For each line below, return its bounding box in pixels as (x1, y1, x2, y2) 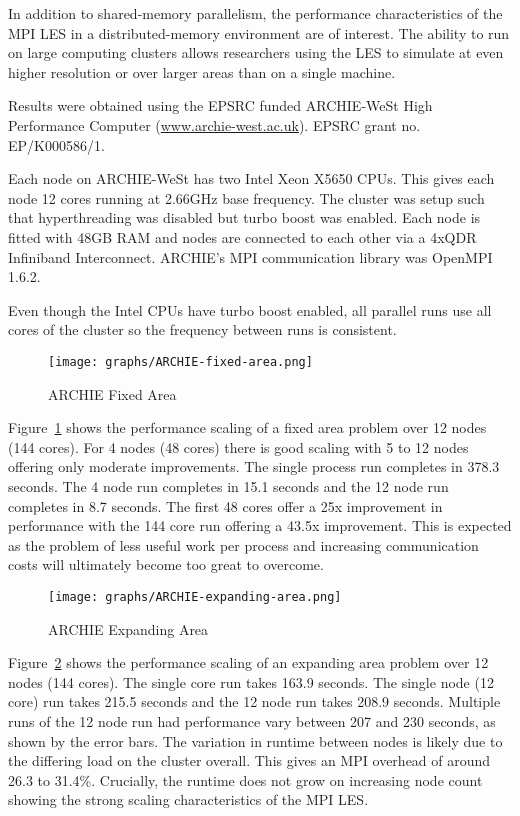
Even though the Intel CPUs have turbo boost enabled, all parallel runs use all (8, 299, 492, 320)
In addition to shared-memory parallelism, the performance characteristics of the (8, 3, 503, 23)
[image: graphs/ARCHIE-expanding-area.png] (48, 589, 342, 604)
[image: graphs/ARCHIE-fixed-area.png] (48, 354, 313, 369)
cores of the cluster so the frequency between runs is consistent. (8, 319, 397, 340)
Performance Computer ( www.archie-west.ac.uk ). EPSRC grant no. (8, 114, 421, 135)
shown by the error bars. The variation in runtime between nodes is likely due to (8, 730, 503, 751)
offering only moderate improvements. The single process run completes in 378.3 (8, 456, 500, 477)
